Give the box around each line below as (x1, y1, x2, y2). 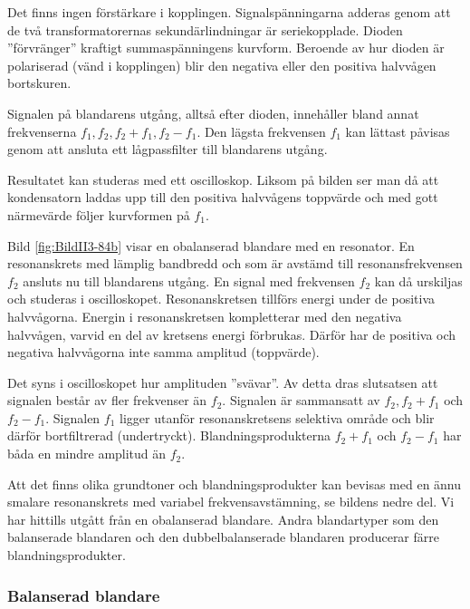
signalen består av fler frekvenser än (7, 391, 207, 410)
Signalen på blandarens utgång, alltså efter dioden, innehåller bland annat (7, 103, 419, 122)
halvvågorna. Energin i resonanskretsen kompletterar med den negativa (7, 306, 402, 325)
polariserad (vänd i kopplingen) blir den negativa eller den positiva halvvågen (7, 55, 436, 74)
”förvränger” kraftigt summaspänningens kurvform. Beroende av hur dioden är (7, 38, 445, 57)
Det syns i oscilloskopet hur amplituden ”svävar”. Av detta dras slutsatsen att (7, 372, 438, 391)
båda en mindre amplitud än (7, 444, 167, 463)
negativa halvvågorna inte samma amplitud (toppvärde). (7, 343, 320, 362)
